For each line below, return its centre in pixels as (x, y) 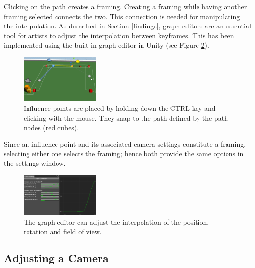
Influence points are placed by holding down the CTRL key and (120, 108)
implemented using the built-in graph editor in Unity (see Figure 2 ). (107, 45)
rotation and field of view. (63, 231)
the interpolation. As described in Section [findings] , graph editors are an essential (127, 26)
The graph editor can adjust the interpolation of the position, (116, 222)
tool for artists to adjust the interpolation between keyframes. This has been (119, 35)
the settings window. (35, 163)
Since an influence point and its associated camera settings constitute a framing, (125, 144)
